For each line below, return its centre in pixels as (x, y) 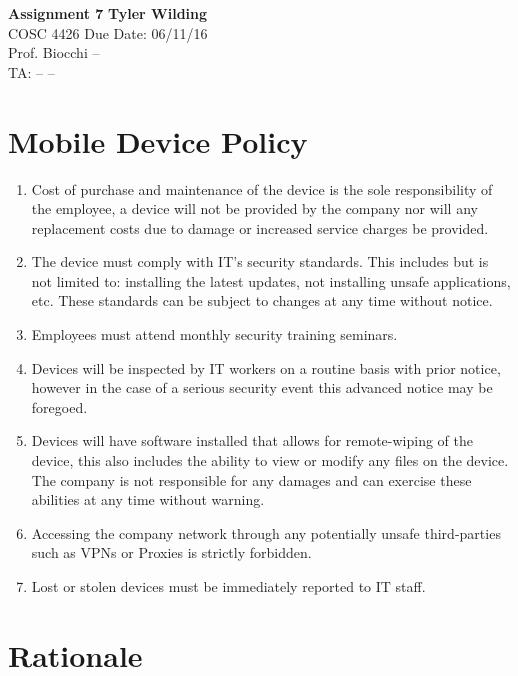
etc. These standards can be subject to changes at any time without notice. (262, 300)
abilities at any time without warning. (148, 499)
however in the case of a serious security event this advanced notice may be (262, 387)
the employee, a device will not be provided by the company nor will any (254, 208)
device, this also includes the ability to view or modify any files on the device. (270, 460)
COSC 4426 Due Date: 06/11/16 (108, 32)
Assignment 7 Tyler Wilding (108, 13)
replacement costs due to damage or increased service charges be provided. (260, 227)
